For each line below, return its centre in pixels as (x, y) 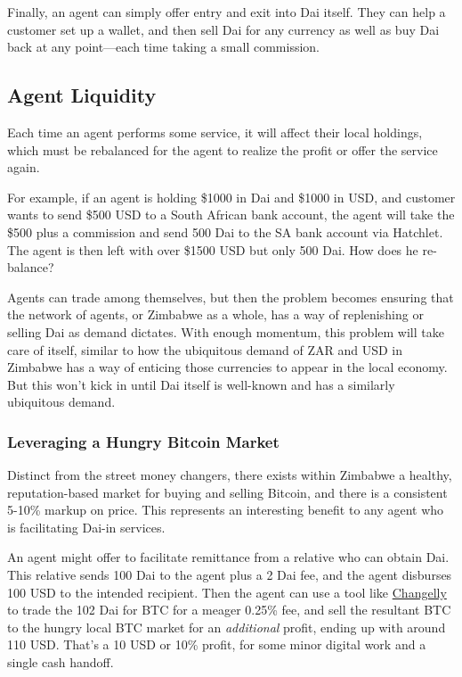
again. (24, 167)
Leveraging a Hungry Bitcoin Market (143, 441)
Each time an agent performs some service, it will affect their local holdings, (215, 132)
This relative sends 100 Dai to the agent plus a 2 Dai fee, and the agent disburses (230, 575)
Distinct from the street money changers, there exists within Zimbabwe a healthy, (230, 475)
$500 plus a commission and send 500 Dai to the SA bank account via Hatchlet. (225, 231)
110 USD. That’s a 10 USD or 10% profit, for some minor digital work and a (217, 644)
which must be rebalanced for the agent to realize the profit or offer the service (223, 149)
